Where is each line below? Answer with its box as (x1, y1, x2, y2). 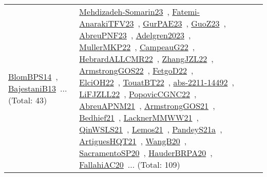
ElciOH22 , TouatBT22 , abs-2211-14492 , (79, 76, 234, 88)
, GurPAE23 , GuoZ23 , (138, 17, 226, 29)
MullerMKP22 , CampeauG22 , (79, 41, 195, 53)
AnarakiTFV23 (79, 17, 134, 29)
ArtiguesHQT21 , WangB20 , (79, 135, 187, 147)
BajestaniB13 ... (8, 82, 67, 94)
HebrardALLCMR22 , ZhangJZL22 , (79, 53, 214, 64)
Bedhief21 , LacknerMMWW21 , (79, 112, 199, 123)
